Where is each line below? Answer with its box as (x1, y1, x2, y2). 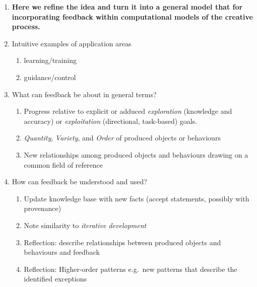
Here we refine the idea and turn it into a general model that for (12, 2, 243, 12)
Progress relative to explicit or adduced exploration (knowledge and (24, 106, 232, 116)
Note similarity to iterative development (24, 220, 147, 230)
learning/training (24, 55, 77, 65)
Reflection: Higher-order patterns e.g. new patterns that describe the (24, 263, 237, 274)
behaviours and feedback (24, 247, 100, 257)
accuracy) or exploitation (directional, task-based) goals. (24, 115, 198, 126)
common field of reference (24, 159, 103, 170)
